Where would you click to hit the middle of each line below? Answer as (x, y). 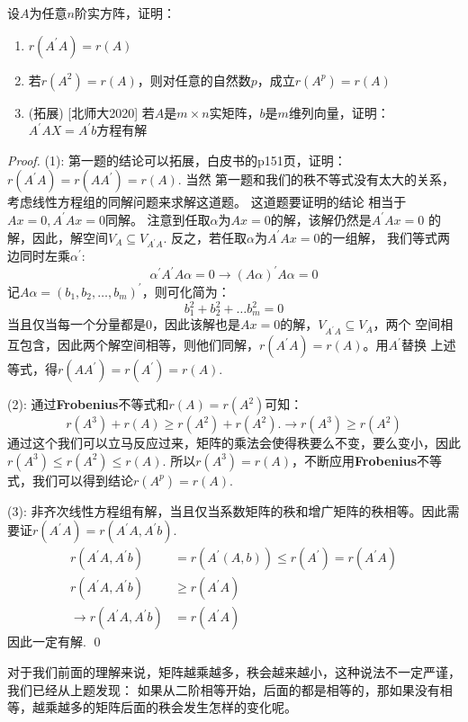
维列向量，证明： (339, 112)
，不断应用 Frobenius (355, 460)
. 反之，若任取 (205, 237)
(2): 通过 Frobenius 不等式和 (88, 404)
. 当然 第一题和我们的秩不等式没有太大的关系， (316, 179)
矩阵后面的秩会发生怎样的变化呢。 (196, 707)
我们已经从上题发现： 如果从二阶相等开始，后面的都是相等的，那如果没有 (224, 689)
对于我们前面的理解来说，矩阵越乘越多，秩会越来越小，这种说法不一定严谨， (234, 672)
